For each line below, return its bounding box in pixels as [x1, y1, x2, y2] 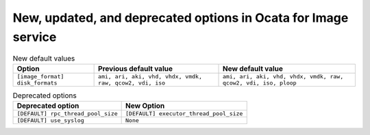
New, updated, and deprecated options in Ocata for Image [12, 10, 349, 25]
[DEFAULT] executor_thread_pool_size [125, 110, 243, 117]
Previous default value [98, 63, 173, 73]
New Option [125, 101, 165, 110]
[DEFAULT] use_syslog [16, 117, 85, 124]
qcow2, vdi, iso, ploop [223, 79, 297, 87]
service [12, 29, 57, 44]
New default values [12, 53, 75, 63]
